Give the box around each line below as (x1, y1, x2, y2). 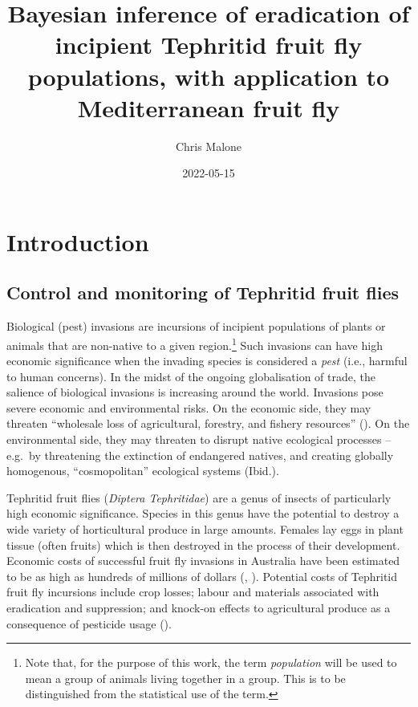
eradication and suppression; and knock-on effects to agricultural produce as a (6, 599, 391, 616)
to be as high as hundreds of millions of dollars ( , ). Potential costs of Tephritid (6, 567, 398, 584)
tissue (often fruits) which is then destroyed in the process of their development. (6, 536, 400, 553)
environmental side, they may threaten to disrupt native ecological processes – (6, 431, 392, 448)
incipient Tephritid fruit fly (55, 28, 363, 61)
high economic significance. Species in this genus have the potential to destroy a (6, 505, 400, 522)
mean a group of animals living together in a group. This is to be (25, 669, 346, 686)
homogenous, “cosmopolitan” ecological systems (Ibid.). (6, 462, 279, 479)
